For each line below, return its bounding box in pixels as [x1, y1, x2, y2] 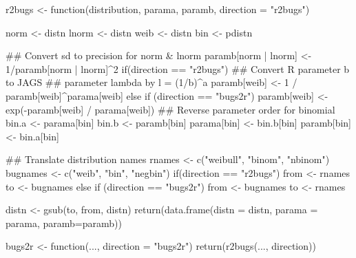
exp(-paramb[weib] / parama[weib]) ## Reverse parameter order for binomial [6, 102, 335, 116]
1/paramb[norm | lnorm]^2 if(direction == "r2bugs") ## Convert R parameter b [6, 61, 350, 76]
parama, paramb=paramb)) [6, 215, 122, 230]
